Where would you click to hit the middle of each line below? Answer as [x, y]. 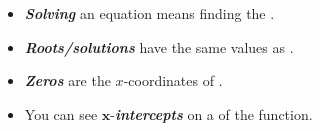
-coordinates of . [173, 80]
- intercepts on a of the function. [211, 113]
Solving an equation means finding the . [149, 13]
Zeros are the [67, 80]
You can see [61, 113]
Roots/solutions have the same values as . [159, 46]
